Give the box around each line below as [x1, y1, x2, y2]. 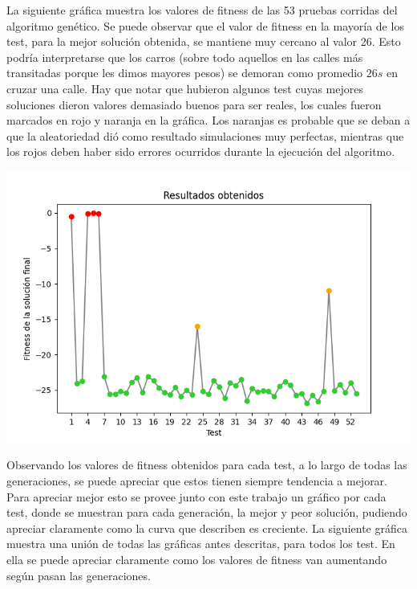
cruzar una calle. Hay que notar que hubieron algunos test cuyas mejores [6, 80, 363, 96]
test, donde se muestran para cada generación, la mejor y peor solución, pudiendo [6, 504, 407, 521]
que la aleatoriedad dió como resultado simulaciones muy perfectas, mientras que [6, 127, 404, 144]
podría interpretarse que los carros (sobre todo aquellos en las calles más [6, 48, 363, 65]
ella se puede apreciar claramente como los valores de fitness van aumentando [6, 550, 387, 567]
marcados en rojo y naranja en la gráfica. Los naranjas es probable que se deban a [6, 112, 411, 129]
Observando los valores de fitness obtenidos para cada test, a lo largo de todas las [6, 456, 407, 473]
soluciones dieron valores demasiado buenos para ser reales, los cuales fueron [6, 96, 382, 112]
